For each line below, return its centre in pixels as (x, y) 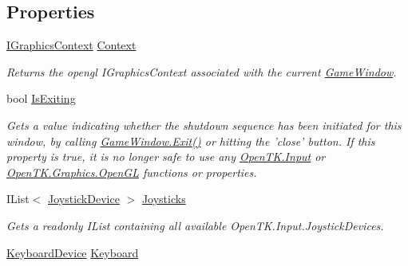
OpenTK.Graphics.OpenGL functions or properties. (132, 172)
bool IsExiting (41, 98)
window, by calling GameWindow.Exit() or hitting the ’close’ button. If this (191, 141)
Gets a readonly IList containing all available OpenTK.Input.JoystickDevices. (195, 225)
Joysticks (164, 199)
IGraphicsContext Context (71, 45)
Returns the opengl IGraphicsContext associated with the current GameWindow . (202, 71)
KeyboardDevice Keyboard (73, 252)
